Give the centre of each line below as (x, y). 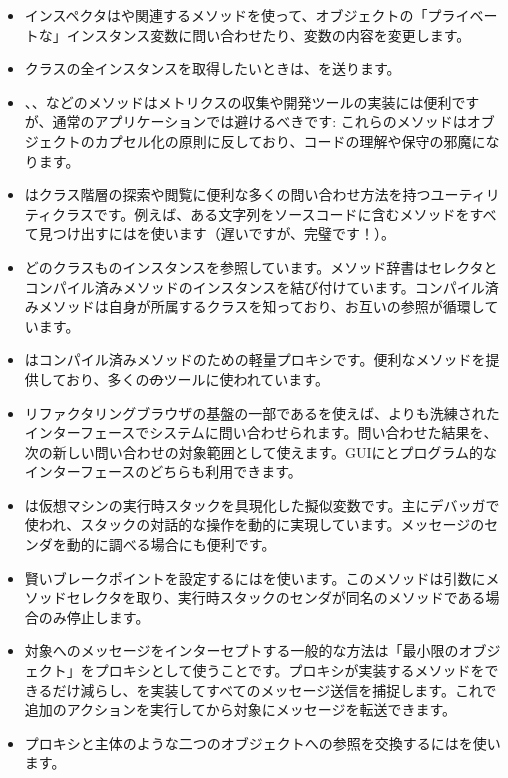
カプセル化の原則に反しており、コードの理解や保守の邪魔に (290, 140)
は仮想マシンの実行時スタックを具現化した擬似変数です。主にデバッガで (262, 504)
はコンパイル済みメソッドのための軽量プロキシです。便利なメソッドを (255, 359)
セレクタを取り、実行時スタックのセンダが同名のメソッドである (276, 597)
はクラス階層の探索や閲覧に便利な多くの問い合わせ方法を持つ (227, 194)
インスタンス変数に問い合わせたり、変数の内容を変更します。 (268, 34)
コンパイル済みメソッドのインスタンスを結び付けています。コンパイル (254, 286)
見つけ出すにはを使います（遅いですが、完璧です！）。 (217, 233)
